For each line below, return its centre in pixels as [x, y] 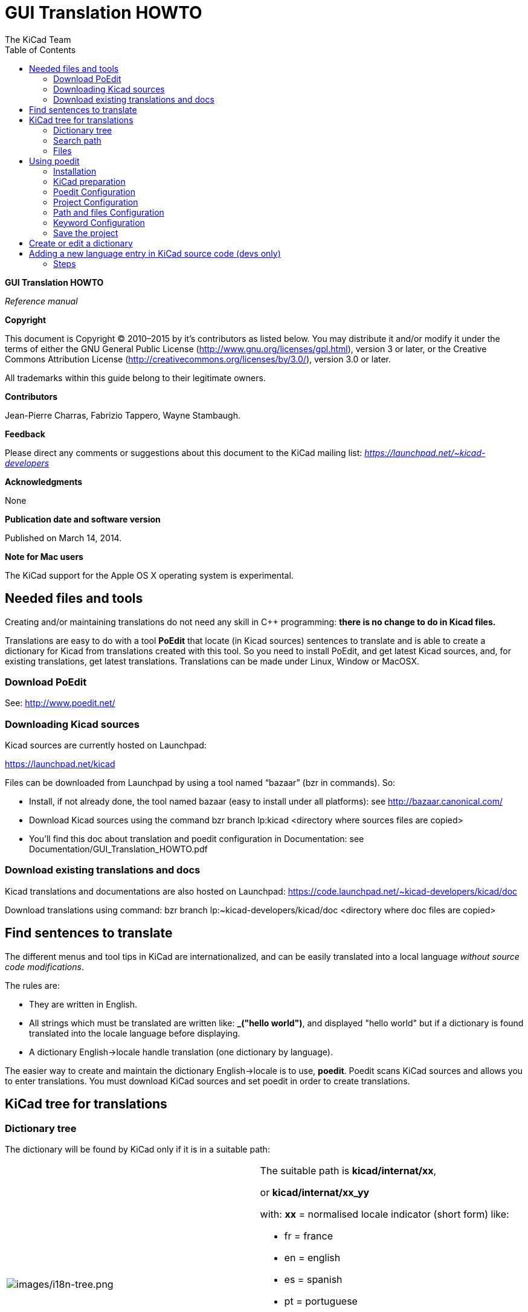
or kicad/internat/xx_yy [315, 1192]
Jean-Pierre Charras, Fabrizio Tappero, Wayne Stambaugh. [123, 415]
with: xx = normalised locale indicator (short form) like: [385, 1214]
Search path [77, 140]
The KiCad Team [38, 39]
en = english [312, 1257]
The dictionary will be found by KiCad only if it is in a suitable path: [137, 1149]
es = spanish [313, 1279]
